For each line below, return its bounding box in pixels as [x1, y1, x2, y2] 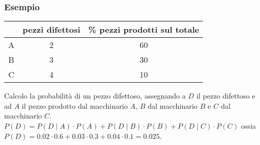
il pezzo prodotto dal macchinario [22, 100, 128, 111]
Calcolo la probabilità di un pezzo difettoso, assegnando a [4, 90, 186, 101]
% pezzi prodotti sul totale [88, 23, 199, 36]
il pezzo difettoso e [196, 90, 255, 101]
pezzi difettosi [23, 23, 81, 36]
